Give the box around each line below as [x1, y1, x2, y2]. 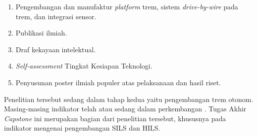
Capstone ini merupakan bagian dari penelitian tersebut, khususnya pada [4, 113, 226, 123]
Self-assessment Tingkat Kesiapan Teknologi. [15, 61, 153, 71]
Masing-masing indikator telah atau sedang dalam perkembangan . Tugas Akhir [4, 103, 247, 114]
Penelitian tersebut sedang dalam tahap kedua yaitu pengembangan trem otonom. [4, 94, 254, 104]
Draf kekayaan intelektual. [15, 44, 96, 54]
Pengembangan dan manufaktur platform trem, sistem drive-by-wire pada [15, 1, 238, 11]
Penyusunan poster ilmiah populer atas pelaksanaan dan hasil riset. [15, 77, 221, 87]
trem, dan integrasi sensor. [15, 11, 97, 21]
